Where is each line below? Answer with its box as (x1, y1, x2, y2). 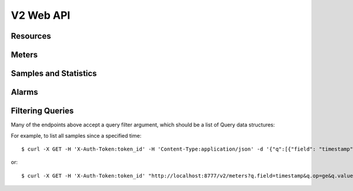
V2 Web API (11, 9, 71, 22)
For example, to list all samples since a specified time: (11, 132, 142, 139)
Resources (11, 31, 51, 41)
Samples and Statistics (11, 69, 97, 79)
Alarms (11, 87, 38, 97)
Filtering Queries (11, 106, 74, 116)
